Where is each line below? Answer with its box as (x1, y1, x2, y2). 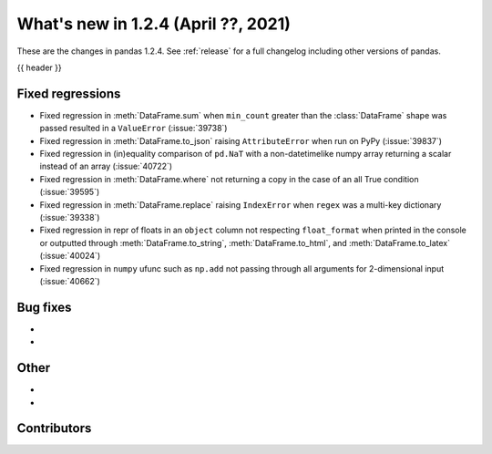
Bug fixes (16, 299, 72, 315)
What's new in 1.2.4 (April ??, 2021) (16, 14, 292, 34)
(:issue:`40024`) (39, 251, 100, 262)
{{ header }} (16, 62, 63, 73)
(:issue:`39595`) (39, 187, 100, 198)
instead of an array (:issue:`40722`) (39, 160, 173, 172)
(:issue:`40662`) (39, 275, 100, 286)
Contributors (16, 420, 92, 437)
